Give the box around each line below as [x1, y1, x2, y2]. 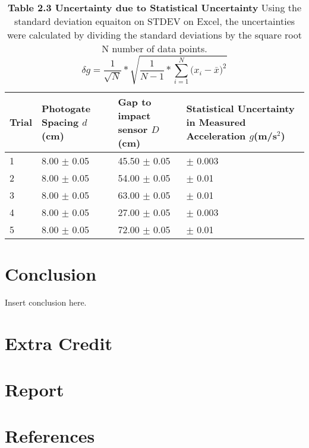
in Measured [186, 115, 246, 129]
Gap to [118, 94, 152, 109]
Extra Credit [5, 331, 112, 355]
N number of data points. [102, 42, 207, 55]
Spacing [42, 115, 79, 129]
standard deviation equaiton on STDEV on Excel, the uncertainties [14, 14, 295, 28]
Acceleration [186, 129, 246, 143]
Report [5, 377, 64, 401]
